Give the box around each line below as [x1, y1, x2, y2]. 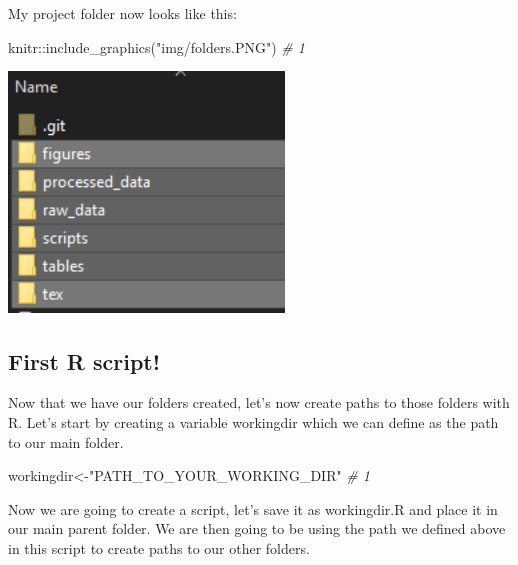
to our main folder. [8, 431, 124, 452]
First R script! [8, 345, 161, 376]
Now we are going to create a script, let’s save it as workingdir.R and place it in [8, 498, 498, 519]
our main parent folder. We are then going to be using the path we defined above [8, 518, 506, 539]
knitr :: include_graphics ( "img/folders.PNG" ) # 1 [8, 36, 305, 57]
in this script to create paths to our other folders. [8, 537, 310, 558]
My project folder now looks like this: [8, 3, 237, 23]
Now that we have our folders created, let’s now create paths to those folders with [8, 392, 510, 413]
